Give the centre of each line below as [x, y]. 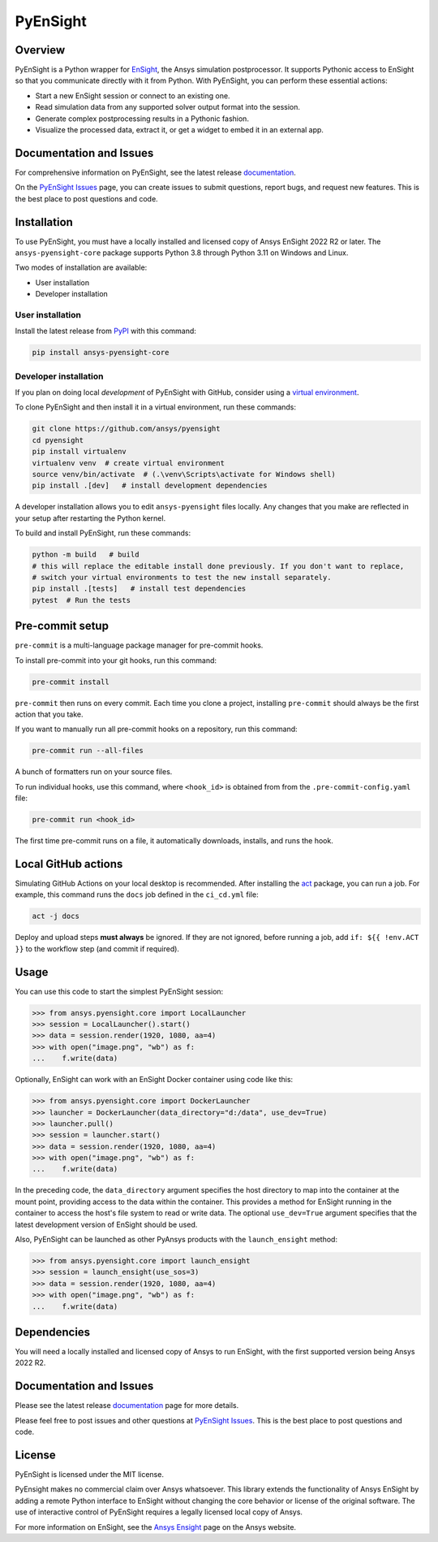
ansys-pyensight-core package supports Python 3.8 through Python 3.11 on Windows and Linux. [182, 253]
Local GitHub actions [69, 864]
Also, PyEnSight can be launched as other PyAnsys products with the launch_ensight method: [176, 1239]
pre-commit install [71, 682]
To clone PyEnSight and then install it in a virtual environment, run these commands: [155, 407]
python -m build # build [86, 555]
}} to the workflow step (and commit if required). [97, 949]
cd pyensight [58, 440]
